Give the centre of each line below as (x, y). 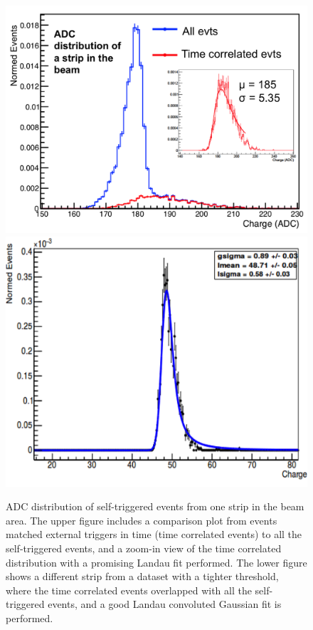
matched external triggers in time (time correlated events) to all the (154, 534)
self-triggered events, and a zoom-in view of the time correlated (144, 548)
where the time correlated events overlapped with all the (129, 590)
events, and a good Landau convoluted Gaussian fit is (165, 604)
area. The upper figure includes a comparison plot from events (142, 520)
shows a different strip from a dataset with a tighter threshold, (142, 576)
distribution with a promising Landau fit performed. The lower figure (156, 562)
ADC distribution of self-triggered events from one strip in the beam (155, 506)
